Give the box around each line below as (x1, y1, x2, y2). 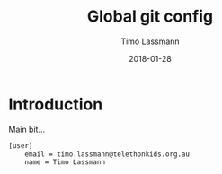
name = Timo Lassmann (24, 158, 105, 167)
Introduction (8, 94, 103, 114)
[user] (8, 141, 33, 150)
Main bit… (8, 124, 46, 135)
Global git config (86, 6, 214, 27)
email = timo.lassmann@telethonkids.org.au (24, 150, 191, 159)
